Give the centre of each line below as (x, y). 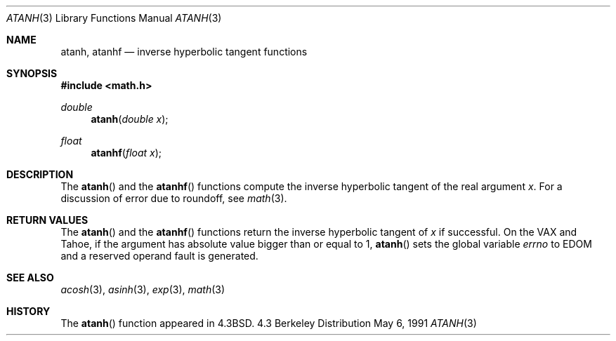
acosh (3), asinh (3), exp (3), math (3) (143, 289)
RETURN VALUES (47, 220)
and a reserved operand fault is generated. (159, 256)
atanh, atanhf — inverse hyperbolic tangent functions (184, 52)
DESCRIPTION (40, 174)
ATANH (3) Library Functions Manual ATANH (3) (114, 18)
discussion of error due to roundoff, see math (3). (174, 198)
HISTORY (28, 311)
